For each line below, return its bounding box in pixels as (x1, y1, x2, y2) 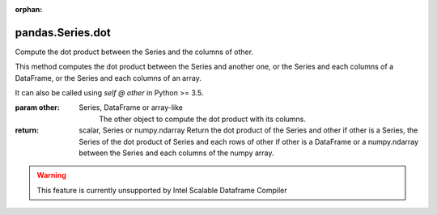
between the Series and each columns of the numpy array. (78, 148, 274, 158)
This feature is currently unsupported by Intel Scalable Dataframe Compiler (36, 185, 287, 195)
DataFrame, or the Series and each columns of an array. (15, 73, 202, 82)
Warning (36, 171, 66, 180)
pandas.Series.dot (15, 25, 111, 40)
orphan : (15, 5, 43, 14)
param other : (15, 103, 61, 112)
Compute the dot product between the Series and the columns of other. (15, 47, 254, 57)
